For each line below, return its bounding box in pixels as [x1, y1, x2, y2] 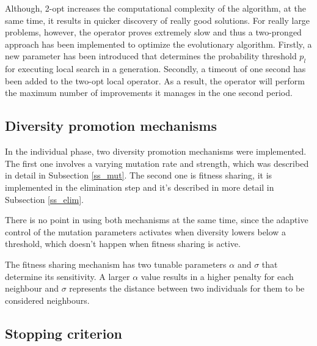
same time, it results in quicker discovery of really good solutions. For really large [5, 13, 310, 26]
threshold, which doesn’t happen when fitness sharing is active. [5, 237, 241, 250]
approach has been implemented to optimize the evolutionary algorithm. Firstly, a [5, 37, 312, 50]
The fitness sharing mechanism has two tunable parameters [5, 257, 227, 270]
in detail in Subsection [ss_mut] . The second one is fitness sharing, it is [5, 169, 272, 182]
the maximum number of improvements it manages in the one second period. [5, 86, 293, 99]
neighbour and [5, 282, 59, 295]
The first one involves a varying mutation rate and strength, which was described [5, 156, 309, 169]
